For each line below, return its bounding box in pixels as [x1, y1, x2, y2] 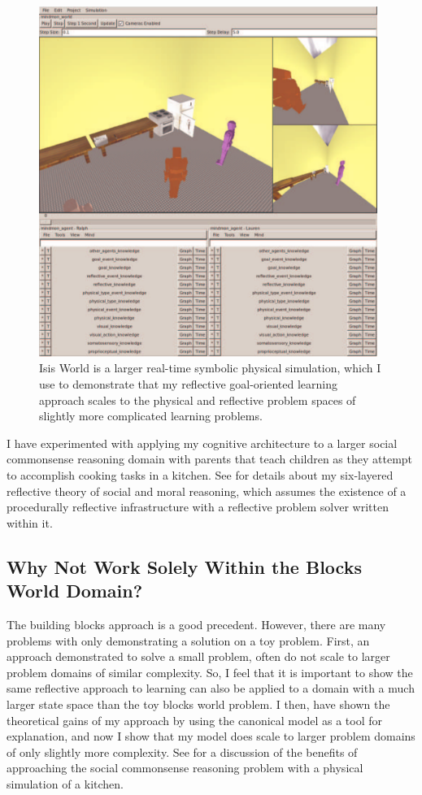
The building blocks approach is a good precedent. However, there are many [7, 616, 386, 632]
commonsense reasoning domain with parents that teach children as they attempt [7, 450, 413, 467]
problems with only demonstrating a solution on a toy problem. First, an [7, 632, 370, 649]
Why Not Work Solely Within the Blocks [7, 554, 362, 579]
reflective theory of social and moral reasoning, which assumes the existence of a [7, 482, 407, 499]
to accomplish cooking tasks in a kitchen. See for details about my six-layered [7, 467, 394, 484]
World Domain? [7, 578, 143, 603]
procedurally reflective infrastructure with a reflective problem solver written [7, 498, 389, 515]
